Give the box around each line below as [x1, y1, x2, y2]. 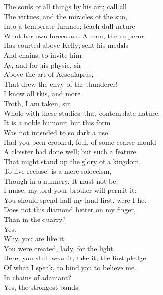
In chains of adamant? [4, 272, 71, 282]
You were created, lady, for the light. [4, 243, 115, 253]
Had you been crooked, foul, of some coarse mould [4, 137, 156, 147]
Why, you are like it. [4, 233, 66, 244]
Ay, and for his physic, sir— [4, 59, 88, 70]
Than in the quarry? [4, 214, 66, 224]
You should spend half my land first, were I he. [4, 194, 147, 205]
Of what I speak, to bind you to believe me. [4, 262, 137, 273]
